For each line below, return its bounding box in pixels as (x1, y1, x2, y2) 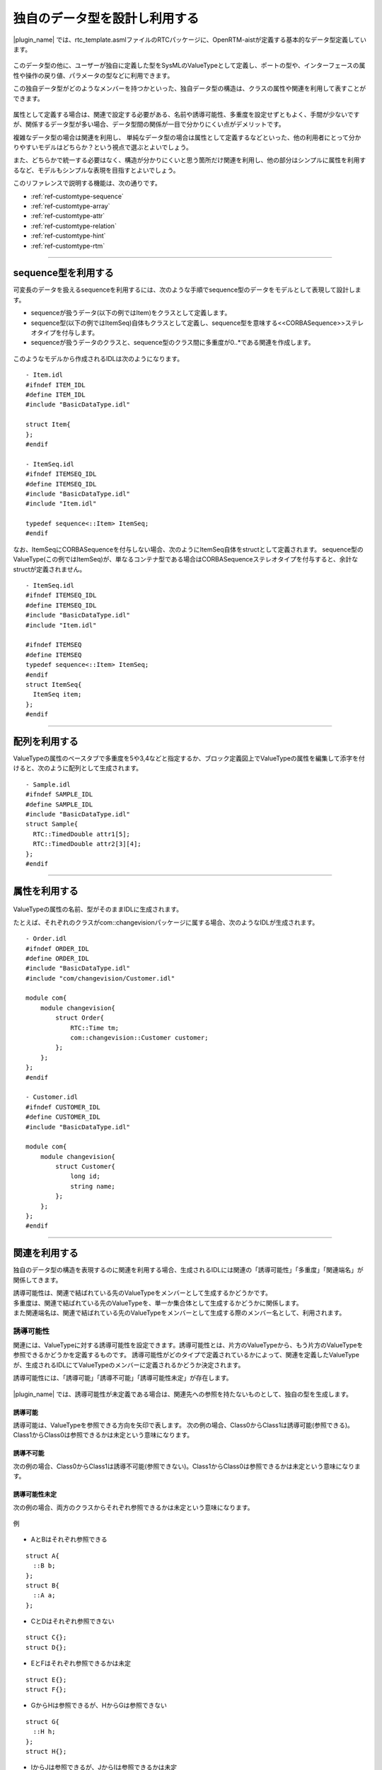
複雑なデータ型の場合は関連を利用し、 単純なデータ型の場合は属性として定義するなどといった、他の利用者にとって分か (13, 133, 361, 142)
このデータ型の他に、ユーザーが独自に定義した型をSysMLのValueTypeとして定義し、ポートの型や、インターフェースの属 (13, 61, 366, 70)
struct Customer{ (55, 1163, 116, 1171)
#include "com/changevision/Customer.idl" (25, 974, 175, 982)
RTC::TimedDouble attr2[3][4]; (33, 840, 141, 848)
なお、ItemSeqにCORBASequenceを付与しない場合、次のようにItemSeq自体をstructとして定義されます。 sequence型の (13, 545, 364, 554)
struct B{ (25, 1581, 59, 1589)
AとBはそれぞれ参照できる (30, 1535, 108, 1543)
